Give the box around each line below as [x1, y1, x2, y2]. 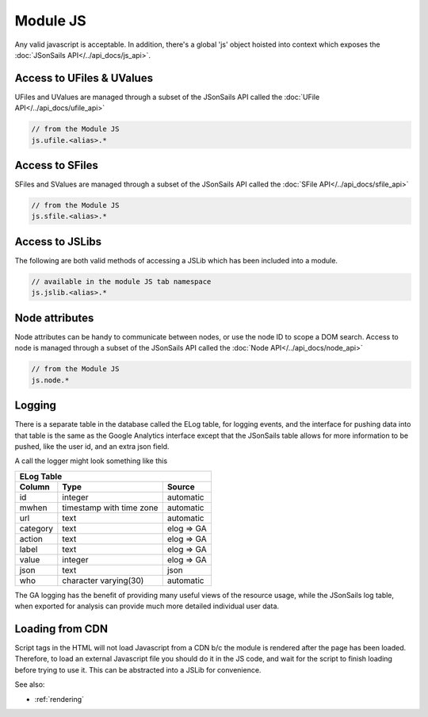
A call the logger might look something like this [14, 456, 168, 466]
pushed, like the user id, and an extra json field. [14, 441, 170, 451]
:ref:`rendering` [34, 694, 85, 704]
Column [19, 481, 51, 492]
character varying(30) [62, 575, 144, 586]
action [19, 533, 44, 544]
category [19, 523, 54, 534]
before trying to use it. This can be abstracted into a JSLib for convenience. [14, 665, 262, 674]
